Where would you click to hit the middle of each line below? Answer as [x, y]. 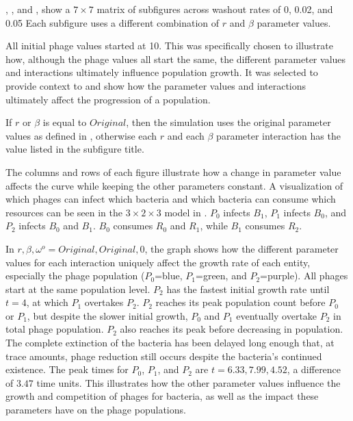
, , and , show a [38, 9]
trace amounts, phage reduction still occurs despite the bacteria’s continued [164, 356]
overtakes [104, 302]
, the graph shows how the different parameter [241, 248]
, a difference [314, 369]
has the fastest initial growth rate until [248, 289]
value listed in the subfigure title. [75, 149]
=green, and [221, 276]
